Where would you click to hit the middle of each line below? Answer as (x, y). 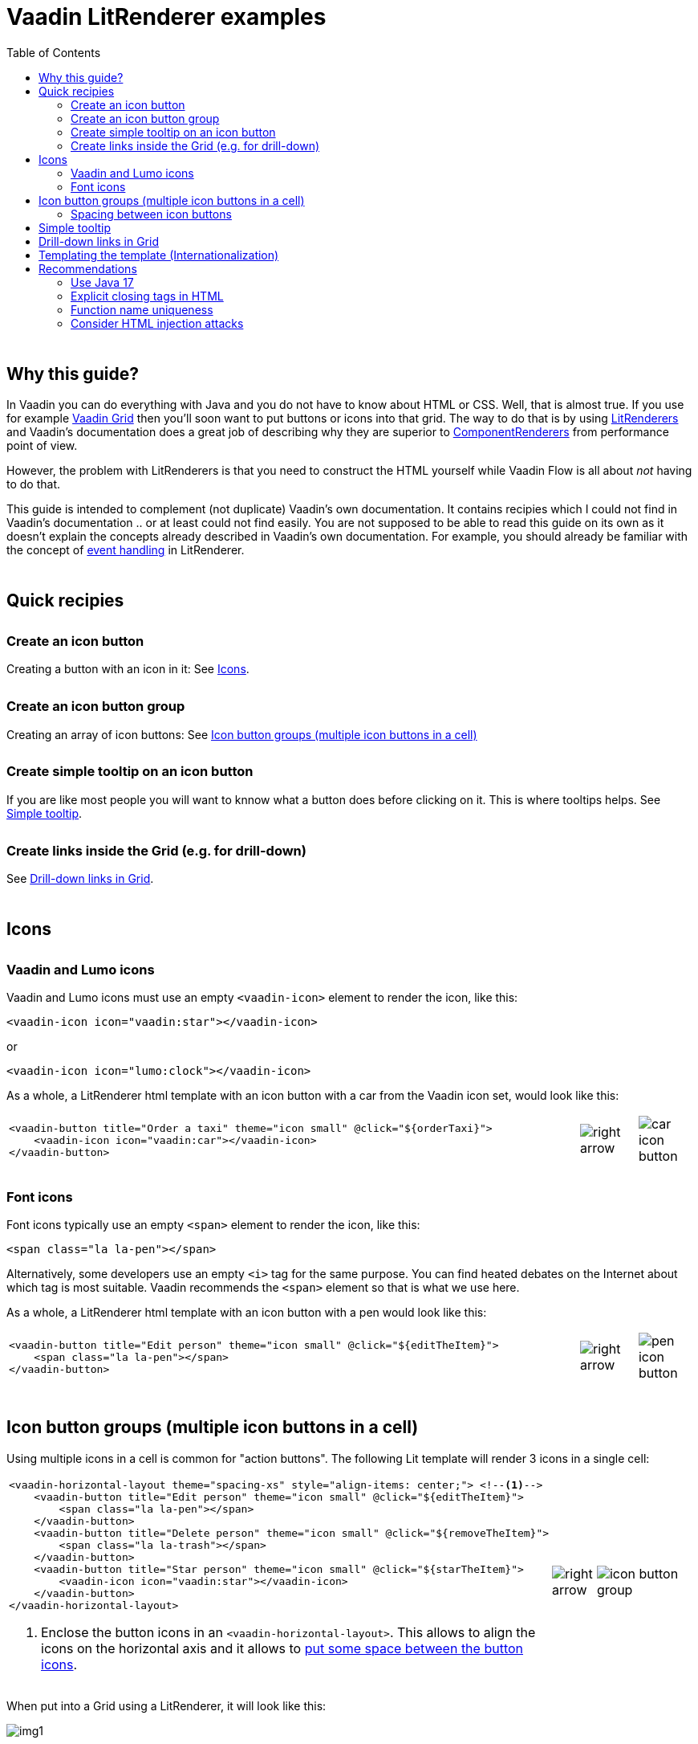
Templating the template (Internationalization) (159, 255)
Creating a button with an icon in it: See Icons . (128, 669)
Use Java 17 (102, 282)
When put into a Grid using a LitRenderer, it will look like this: (166, 1705)
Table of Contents (54, 52)
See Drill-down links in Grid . (80, 879)
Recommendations (88, 268)
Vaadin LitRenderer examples (166, 17)
